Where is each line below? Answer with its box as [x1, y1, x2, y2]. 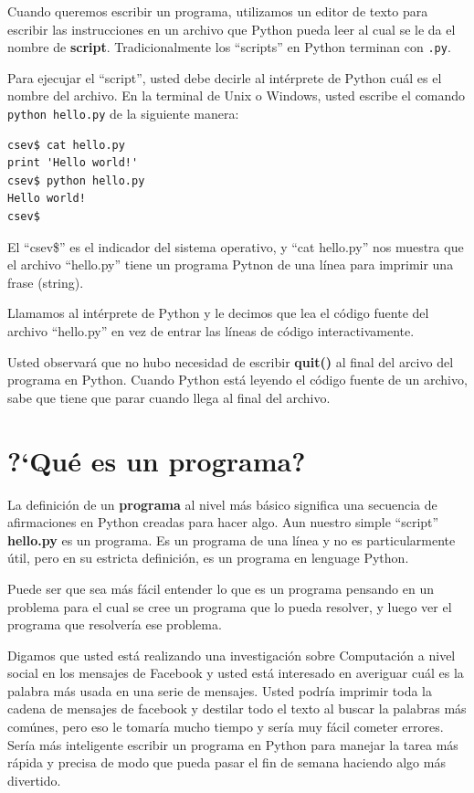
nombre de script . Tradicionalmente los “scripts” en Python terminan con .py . [7, 37, 451, 57]
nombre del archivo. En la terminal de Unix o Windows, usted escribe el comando [7, 86, 466, 105]
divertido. [7, 770, 61, 789]
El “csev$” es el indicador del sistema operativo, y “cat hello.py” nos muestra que [7, 237, 464, 256]
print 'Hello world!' [7, 156, 139, 170]
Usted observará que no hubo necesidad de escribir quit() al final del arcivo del [7, 352, 454, 371]
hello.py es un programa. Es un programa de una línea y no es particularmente [7, 530, 456, 549]
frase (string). [7, 272, 84, 291]
